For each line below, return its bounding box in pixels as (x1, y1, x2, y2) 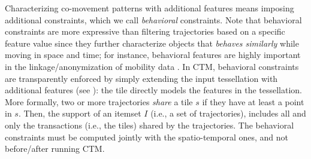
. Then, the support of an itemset (18, 107, 141, 120)
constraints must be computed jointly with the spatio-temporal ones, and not (5, 130, 288, 143)
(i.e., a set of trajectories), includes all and (150, 107, 306, 120)
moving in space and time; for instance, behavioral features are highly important (5, 48, 301, 61)
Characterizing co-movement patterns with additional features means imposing (5, 2, 294, 14)
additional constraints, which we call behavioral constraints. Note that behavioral (5, 13, 302, 26)
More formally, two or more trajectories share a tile (5, 95, 193, 108)
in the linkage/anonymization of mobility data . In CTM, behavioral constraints (5, 60, 299, 72)
